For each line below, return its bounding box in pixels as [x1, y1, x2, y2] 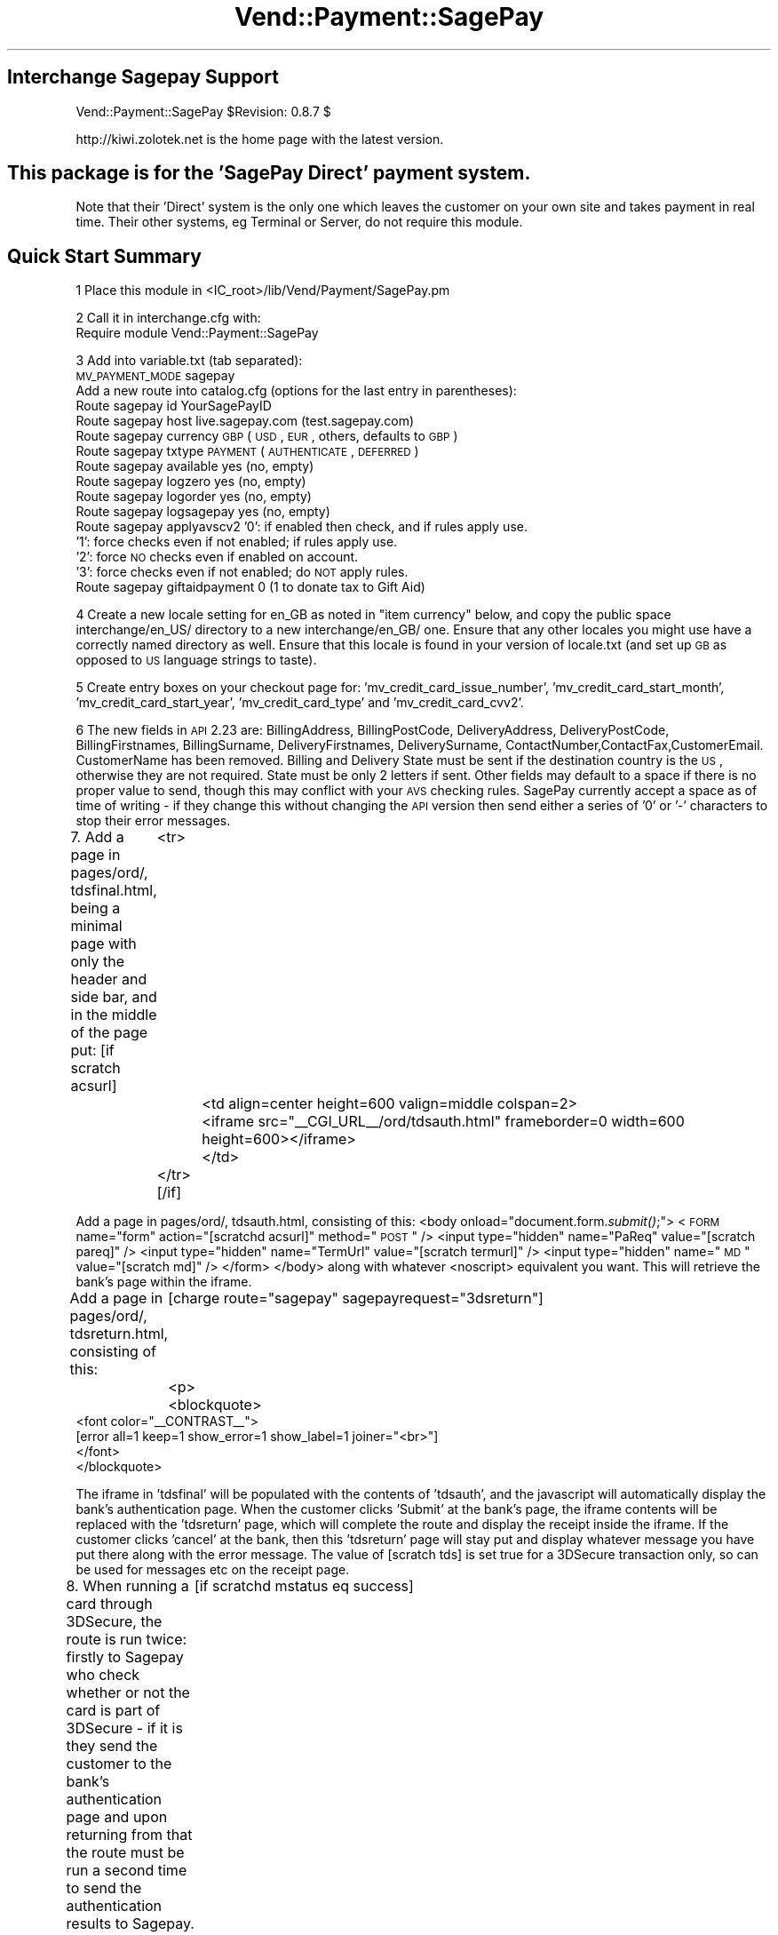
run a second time [66, 1861, 187, 1880]
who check [66, 1666, 140, 1684]
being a [70, 899, 121, 918]
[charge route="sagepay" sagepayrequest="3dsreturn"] [168, 1289, 544, 1308]
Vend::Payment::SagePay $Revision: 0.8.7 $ [75, 103, 331, 119]
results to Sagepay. [66, 1915, 194, 1933]
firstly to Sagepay [66, 1648, 184, 1667]
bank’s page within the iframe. [75, 1274, 252, 1290]
